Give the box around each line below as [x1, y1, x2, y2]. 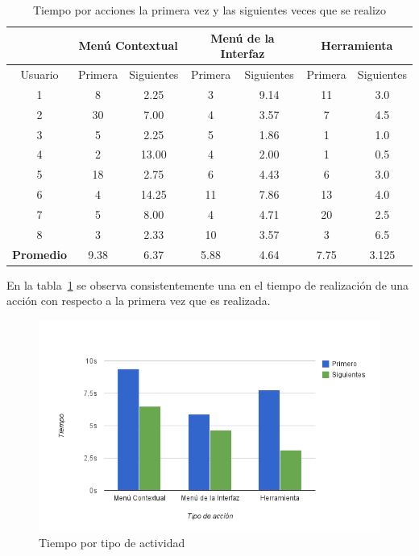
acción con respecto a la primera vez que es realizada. [6, 292, 271, 309]
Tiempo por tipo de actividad [39, 533, 185, 550]
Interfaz [220, 45, 265, 62]
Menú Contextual [78, 37, 178, 54]
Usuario [20, 66, 59, 83]
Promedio [12, 245, 67, 262]
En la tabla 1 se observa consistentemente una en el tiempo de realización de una [6, 276, 409, 293]
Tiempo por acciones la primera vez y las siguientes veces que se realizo [32, 2, 387, 18]
